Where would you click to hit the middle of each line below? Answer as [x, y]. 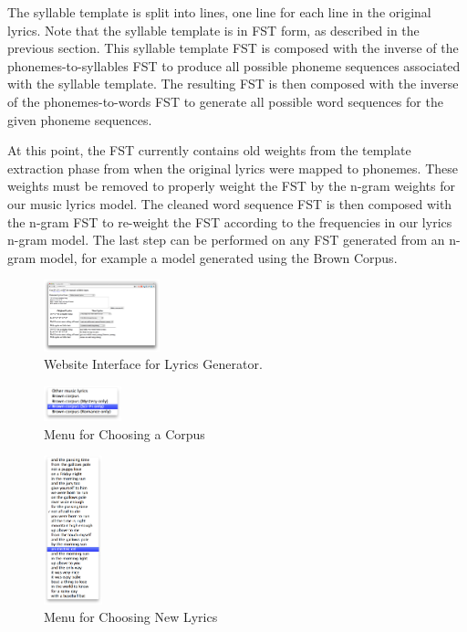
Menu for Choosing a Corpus [125, 433]
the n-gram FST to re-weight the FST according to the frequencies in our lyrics [230, 221]
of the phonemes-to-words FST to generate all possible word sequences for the [225, 101]
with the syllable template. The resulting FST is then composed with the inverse [233, 84]
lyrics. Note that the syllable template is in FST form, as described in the [213, 30]
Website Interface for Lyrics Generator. [153, 364]
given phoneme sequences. [80, 119]
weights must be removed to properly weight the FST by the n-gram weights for [231, 186]
